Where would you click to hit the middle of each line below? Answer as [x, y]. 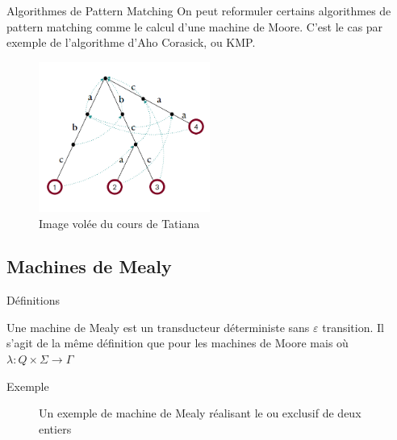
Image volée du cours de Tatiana [119, 223]
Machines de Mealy [89, 266]
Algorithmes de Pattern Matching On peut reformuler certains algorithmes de [199, 10]
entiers [55, 428]
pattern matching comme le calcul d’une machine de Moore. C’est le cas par [195, 26]
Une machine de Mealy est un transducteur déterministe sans [158, 327]
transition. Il [353, 327]
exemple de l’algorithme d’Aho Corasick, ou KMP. [131, 42]
